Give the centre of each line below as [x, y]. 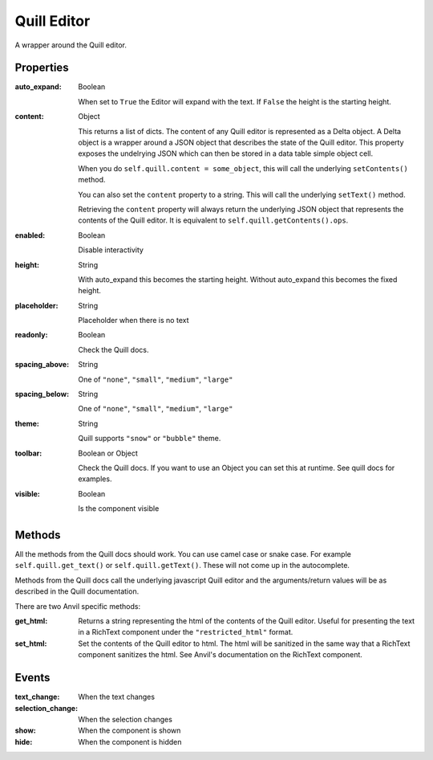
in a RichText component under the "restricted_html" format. [186, 632]
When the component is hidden [130, 742]
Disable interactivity [111, 250]
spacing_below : [42, 394]
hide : [24, 742]
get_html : [31, 621]
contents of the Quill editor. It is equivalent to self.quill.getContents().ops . [213, 220]
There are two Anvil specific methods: [77, 606]
